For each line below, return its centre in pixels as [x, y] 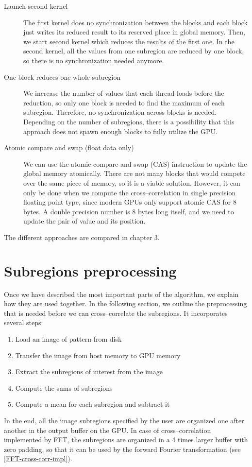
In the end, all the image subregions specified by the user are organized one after [124, 420]
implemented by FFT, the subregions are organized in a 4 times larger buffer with [126, 440]
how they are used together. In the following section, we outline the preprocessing [126, 303]
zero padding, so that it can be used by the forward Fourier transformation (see [122, 449]
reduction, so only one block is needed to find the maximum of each [124, 102]
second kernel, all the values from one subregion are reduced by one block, [134, 51]
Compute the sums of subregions [64, 388]
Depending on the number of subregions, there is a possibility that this [129, 121]
